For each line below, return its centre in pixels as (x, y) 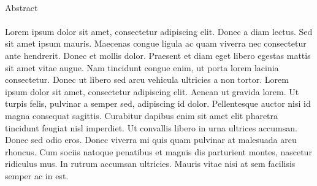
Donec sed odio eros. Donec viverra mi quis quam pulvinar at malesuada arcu (151, 140)
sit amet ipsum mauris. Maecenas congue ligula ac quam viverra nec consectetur (156, 43)
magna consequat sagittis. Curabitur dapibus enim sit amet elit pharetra (142, 115)
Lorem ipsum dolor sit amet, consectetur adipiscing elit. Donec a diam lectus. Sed (159, 31)
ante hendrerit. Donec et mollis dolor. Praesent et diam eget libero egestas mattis (158, 55)
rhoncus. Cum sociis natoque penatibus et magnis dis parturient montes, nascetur (158, 151)
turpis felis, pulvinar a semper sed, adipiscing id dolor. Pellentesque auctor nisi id (158, 103)
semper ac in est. (37, 175)
